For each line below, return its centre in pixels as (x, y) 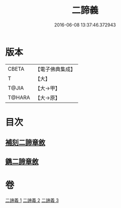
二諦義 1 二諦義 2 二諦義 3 (32, 200)
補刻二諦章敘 (25, 143)
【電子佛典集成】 (55, 69)
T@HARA (19, 97)
